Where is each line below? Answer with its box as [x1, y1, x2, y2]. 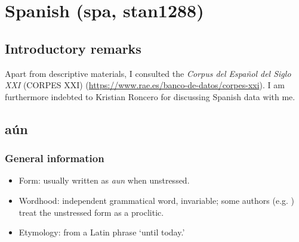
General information [5, 151, 104, 166]
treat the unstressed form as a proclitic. [19, 206, 164, 218]
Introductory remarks [5, 39, 141, 57]
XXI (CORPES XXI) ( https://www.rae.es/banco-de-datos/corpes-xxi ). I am [5, 79, 285, 91]
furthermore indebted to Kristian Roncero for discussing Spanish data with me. [5, 90, 295, 103]
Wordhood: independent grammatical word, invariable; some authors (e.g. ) [19, 194, 295, 206]
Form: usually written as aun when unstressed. [19, 174, 190, 187]
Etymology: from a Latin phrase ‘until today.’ [19, 226, 185, 238]
